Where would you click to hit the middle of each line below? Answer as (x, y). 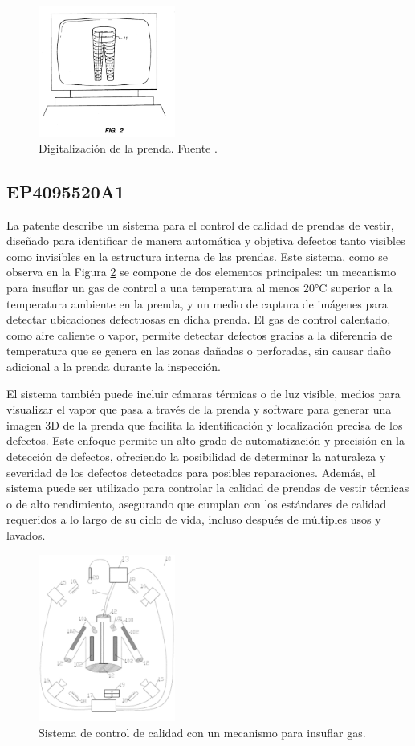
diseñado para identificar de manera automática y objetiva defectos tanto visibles (206, 241)
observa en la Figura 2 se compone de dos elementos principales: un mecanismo (201, 272)
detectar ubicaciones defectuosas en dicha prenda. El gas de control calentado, (199, 319)
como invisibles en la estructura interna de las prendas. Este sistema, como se (197, 256)
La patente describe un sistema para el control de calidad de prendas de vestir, (200, 224)
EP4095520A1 (66, 191)
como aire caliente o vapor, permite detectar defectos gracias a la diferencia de (199, 334)
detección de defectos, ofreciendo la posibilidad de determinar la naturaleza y (196, 456)
